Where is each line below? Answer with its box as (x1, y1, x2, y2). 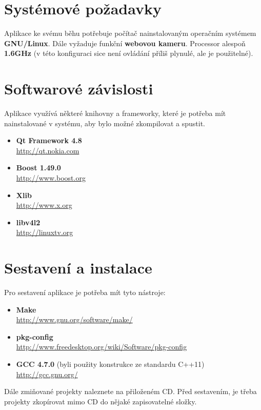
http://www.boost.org (16, 172, 86, 183)
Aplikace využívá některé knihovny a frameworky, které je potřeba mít (4, 108, 226, 119)
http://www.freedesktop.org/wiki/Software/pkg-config (16, 341, 187, 352)
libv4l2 (16, 217, 41, 227)
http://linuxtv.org (16, 227, 73, 238)
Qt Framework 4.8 (16, 135, 82, 146)
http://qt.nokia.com (16, 145, 79, 155)
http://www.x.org (16, 200, 72, 210)
